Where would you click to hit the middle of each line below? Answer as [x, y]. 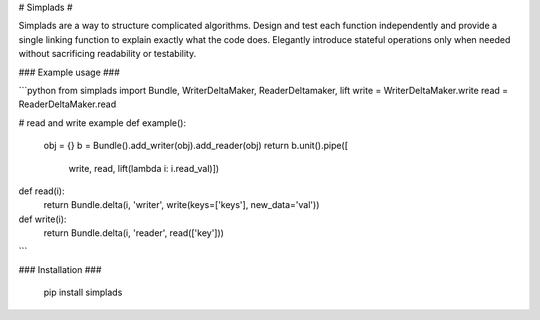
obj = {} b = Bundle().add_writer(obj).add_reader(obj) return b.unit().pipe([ [196, 146]
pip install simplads [83, 292]
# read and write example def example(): [102, 122]
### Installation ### [60, 269]
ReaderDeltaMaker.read [67, 104]
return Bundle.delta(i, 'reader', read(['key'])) [134, 233]
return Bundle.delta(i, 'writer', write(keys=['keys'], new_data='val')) [181, 205]
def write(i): [42, 219]
